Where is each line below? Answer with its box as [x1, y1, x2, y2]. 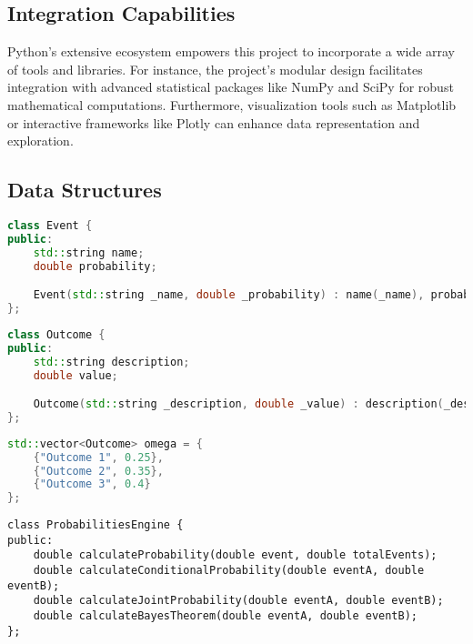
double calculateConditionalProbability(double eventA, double [33, 564, 425, 578]
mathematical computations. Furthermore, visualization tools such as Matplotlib [7, 95, 457, 114]
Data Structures [7, 176, 162, 204]
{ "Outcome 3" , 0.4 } [33, 478, 151, 491]
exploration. [7, 131, 74, 150]
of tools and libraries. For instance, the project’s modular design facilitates [7, 59, 423, 78]
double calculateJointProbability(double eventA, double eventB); [33, 594, 444, 608]
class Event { [7, 218, 93, 232]
